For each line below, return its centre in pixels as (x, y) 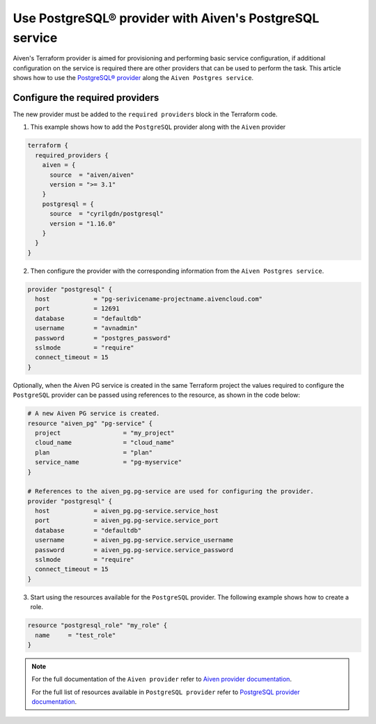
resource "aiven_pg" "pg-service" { (90, 423)
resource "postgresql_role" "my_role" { (97, 625)
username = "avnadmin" (87, 328)
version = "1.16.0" (83, 223)
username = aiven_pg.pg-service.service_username (134, 540)
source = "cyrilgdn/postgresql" (107, 214)
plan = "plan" (94, 452)
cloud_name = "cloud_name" (105, 443)
